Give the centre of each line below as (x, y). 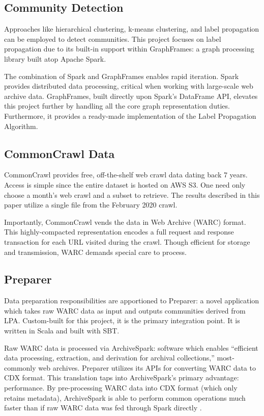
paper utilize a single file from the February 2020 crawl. (91, 205)
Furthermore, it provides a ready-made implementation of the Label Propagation (130, 115)
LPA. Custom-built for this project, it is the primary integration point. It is (122, 320)
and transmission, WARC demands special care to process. (95, 252)
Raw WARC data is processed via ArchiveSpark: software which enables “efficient (131, 347)
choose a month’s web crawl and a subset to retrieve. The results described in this (132, 194)
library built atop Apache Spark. (55, 58)
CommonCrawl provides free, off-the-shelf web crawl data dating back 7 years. (126, 175)
